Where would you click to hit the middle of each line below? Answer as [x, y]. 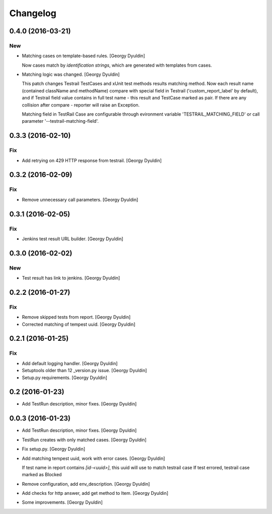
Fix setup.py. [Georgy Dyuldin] [54, 449]
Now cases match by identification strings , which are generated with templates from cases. [117, 65]
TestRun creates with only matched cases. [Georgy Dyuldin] [84, 440]
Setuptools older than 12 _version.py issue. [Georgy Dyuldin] [84, 371]
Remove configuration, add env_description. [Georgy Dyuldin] [86, 484]
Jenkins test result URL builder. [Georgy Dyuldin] [73, 239]
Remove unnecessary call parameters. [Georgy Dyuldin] [80, 199]
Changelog [33, 13]
